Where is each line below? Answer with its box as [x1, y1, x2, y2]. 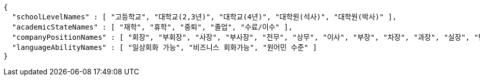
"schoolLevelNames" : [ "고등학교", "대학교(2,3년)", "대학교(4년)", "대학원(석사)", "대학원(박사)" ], [12, 13, 397, 21]
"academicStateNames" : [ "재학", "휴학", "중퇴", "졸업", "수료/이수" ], [12, 23, 293, 31]
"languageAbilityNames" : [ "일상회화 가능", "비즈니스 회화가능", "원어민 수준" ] [12, 43, 317, 51]
